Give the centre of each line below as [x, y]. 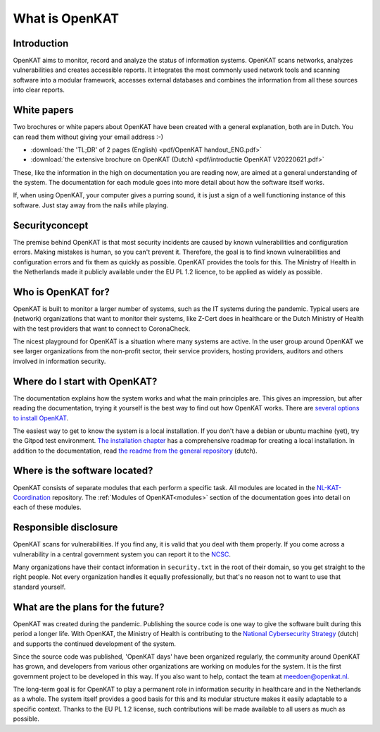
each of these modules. [47, 507]
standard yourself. [39, 587]
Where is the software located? [83, 471]
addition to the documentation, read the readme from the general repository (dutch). [135, 451]
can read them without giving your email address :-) [88, 137]
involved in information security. [59, 361]
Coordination [32, 497]
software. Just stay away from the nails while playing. [91, 205]
